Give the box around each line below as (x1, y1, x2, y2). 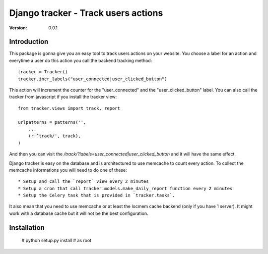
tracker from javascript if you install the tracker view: (9, 94, 117, 100)
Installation (9, 223, 45, 232)
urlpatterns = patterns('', (18, 119, 86, 125)
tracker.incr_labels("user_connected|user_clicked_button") (18, 76, 167, 82)
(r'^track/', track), (28, 133, 81, 139)
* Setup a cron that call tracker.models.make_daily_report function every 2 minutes (18, 186, 233, 191)
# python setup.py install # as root (21, 238, 92, 244)
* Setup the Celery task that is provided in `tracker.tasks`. (18, 193, 175, 198)
